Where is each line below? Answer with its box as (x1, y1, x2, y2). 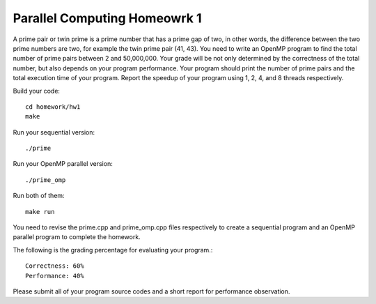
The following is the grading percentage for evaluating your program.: (13, 245, 213, 254)
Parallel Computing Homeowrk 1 (13, 10, 202, 26)
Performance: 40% (25, 272, 84, 280)
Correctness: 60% (25, 262, 84, 270)
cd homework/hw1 (25, 102, 81, 111)
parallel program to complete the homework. (13, 233, 141, 241)
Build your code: (13, 86, 61, 95)
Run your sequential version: (13, 128, 95, 136)
